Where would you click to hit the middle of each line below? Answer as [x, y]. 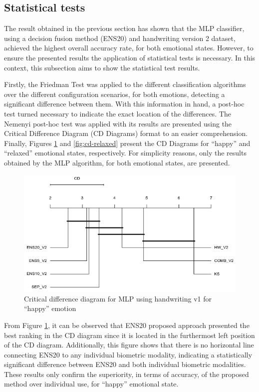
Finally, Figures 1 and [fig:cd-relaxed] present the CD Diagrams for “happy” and [127, 143]
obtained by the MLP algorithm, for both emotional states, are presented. [117, 162]
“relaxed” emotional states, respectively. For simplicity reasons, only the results [125, 153]
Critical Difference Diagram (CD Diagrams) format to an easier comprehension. [126, 133]
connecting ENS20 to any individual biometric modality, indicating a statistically [128, 354]
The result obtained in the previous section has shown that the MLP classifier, [124, 28]
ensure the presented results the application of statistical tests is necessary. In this [130, 57]
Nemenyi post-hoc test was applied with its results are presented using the [118, 123]
